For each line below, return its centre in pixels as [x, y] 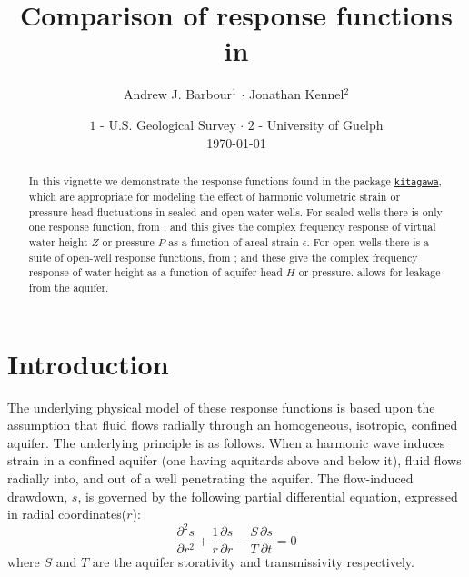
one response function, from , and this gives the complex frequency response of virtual [232, 227]
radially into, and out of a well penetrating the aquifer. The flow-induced [210, 478]
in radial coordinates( [67, 514]
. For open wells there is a [368, 242]
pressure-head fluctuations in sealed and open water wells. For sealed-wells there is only [235, 211]
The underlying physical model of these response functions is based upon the [221, 407]
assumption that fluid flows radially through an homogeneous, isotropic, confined [233, 425]
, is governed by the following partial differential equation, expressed [268, 496]
